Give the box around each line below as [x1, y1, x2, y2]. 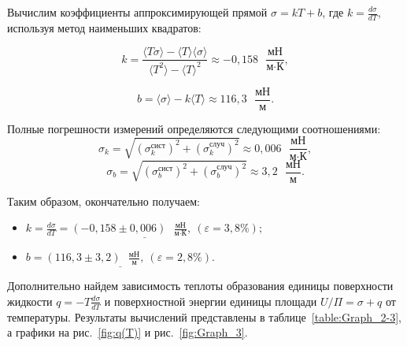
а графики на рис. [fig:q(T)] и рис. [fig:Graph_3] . [7, 324, 248, 340]
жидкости [7, 292, 53, 309]
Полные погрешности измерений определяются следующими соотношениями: [7, 120, 381, 136]
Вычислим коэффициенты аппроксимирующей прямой [7, 4, 268, 20]
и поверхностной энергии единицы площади [104, 292, 317, 309]
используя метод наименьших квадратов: [7, 19, 202, 35]
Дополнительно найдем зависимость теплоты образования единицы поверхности [7, 277, 394, 294]
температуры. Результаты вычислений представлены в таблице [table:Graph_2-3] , [7, 308, 401, 325]
